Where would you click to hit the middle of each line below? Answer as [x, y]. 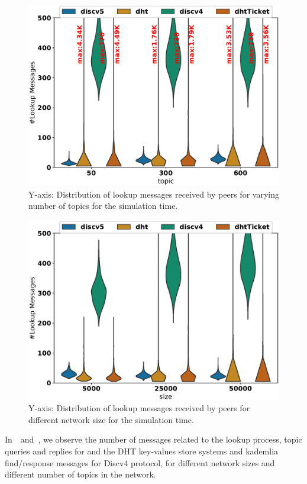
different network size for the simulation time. [111, 419]
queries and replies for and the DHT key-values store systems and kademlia [142, 451]
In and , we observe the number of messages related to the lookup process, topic [153, 439]
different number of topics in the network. [80, 474]
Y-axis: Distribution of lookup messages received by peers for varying [154, 194]
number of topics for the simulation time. [103, 206]
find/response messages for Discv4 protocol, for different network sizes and [140, 462]
